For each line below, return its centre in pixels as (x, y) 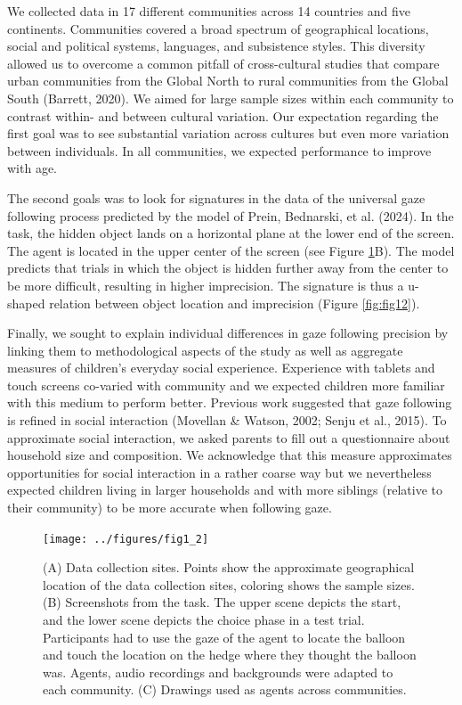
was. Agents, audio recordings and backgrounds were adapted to (218, 672)
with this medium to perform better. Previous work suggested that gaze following (230, 402)
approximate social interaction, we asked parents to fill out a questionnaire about (229, 437)
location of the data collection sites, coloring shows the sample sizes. (229, 584)
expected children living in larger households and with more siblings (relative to (225, 490)
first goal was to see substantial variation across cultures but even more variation (228, 133)
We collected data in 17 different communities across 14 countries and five (209, 11)
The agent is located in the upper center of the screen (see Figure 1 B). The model (231, 250)
